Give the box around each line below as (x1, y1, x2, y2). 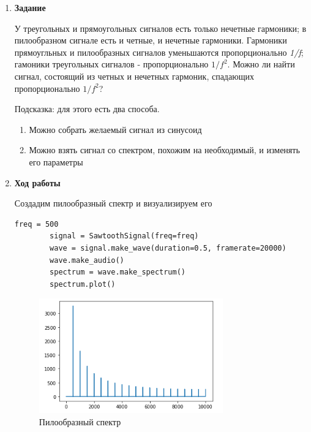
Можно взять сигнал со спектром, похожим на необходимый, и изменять (29, 143, 300, 156)
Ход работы (14, 176, 61, 189)
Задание (14, 1, 46, 13)
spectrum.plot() (50, 279, 116, 289)
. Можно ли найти (227, 58, 295, 70)
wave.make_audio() (50, 256, 124, 265)
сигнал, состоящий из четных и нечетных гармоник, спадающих (14, 69, 254, 82)
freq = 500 (14, 219, 59, 229)
